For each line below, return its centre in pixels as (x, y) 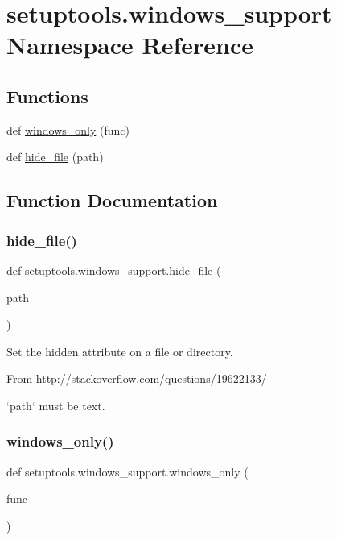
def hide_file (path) (55, 157)
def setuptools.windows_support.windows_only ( (127, 471)
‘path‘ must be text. (56, 405)
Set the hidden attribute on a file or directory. (120, 351)
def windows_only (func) (68, 129)
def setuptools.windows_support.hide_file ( (114, 270)
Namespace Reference (130, 45)
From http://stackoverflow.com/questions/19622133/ (137, 378)
